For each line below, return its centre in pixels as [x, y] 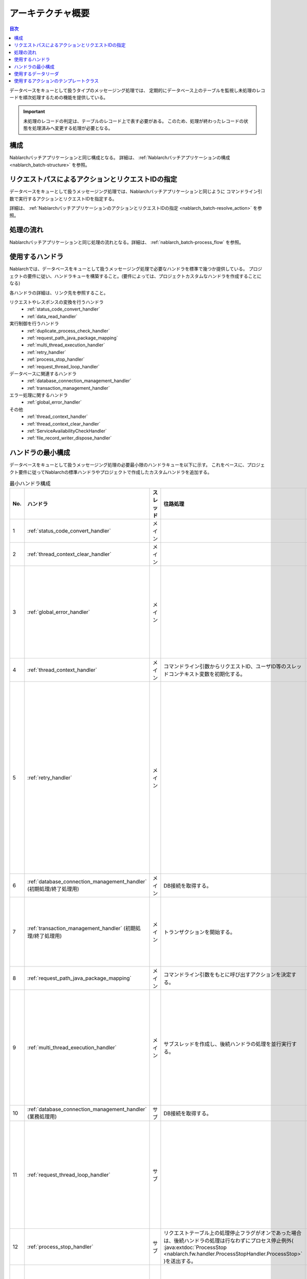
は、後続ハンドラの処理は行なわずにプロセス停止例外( [228, 1241]
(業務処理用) [42, 1117]
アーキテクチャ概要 [50, 13]
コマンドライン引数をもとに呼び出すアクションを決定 [227, 975]
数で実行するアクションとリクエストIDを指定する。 [63, 199]
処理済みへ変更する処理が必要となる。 [72, 128]
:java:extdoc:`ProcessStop [195, 1247]
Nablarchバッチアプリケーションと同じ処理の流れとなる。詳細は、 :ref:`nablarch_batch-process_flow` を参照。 [127, 242]
